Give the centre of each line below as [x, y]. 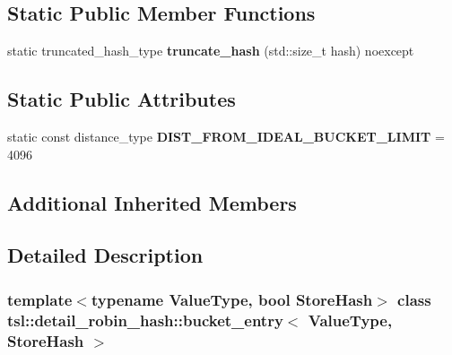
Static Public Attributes [122, 99]
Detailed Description [105, 255]
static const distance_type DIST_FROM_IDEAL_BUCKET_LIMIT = [226, 136]
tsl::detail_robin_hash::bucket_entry [145, 320]
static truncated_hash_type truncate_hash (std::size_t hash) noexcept [211, 51]
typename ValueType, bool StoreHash [232, 299]
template [40, 299]
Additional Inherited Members [152, 202]
